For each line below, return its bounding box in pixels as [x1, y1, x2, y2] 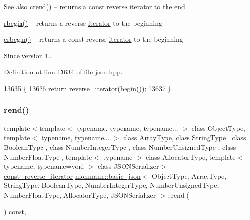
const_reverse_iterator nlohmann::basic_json [4, 170, 141, 181]
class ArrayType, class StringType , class [123, 132, 246, 143]
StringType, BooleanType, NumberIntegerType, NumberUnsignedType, [4, 180, 219, 190]
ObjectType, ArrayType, [152, 170, 227, 181]
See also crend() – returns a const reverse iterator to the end [4, 1, 185, 11]
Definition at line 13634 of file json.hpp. [4, 67, 123, 77]
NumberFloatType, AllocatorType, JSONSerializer [4, 189, 156, 200]
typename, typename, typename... [77, 123, 178, 133]
